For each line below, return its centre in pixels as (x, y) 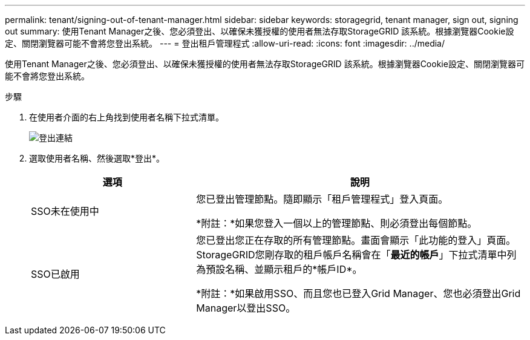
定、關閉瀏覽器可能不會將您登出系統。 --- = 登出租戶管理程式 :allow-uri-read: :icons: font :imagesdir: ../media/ (225, 43)
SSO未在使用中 (65, 211)
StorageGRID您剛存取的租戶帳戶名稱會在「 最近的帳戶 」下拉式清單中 (352, 255)
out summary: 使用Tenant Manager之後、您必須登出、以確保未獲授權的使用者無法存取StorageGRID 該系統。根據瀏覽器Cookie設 (260, 31)
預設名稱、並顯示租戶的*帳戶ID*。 (284, 269)
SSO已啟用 (55, 274)
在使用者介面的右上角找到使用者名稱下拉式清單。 (126, 117)
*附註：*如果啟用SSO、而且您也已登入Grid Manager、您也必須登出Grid (358, 293)
